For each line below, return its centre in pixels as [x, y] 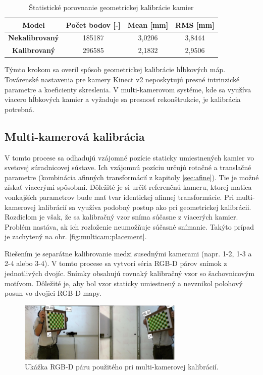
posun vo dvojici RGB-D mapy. [53, 293]
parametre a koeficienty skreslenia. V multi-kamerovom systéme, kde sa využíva [128, 89]
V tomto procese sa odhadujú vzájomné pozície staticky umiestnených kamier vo [129, 157]
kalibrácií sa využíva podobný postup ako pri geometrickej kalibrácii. [145, 207]
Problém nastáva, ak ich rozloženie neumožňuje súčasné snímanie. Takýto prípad [129, 226]
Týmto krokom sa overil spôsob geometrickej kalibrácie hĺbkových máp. [115, 69]
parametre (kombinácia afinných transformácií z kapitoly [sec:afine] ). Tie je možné [132, 177]
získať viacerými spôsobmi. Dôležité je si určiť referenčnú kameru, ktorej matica [128, 187]
